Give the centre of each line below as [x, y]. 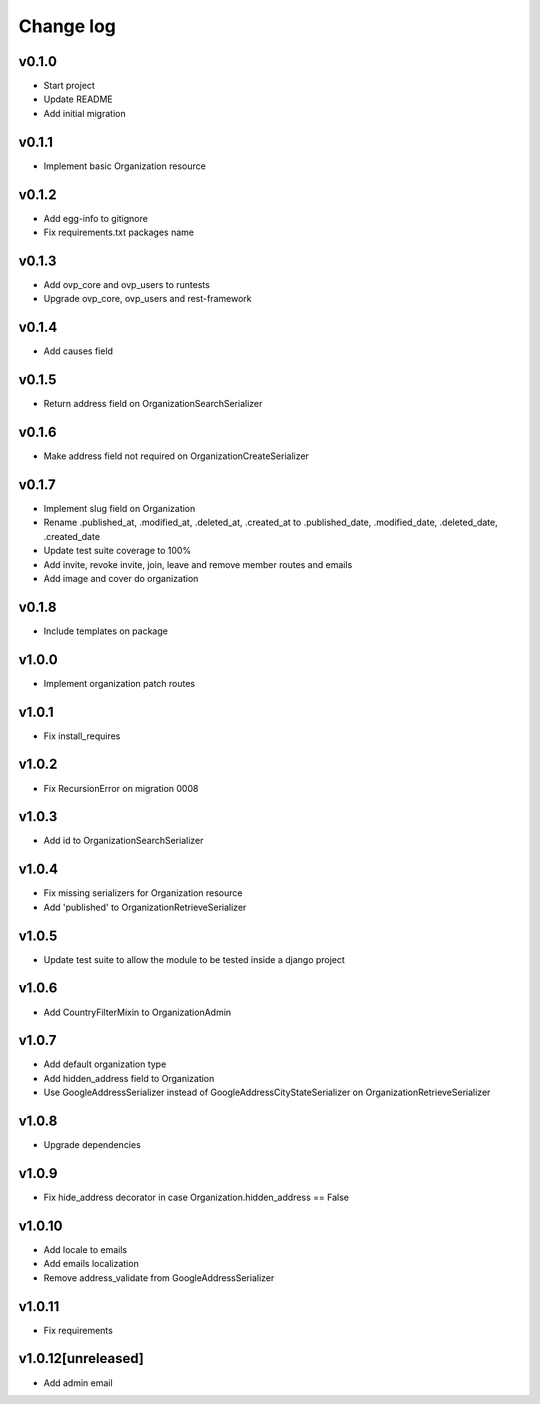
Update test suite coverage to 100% [117, 551]
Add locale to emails [85, 1249]
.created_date [71, 536]
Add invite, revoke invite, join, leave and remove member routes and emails [198, 564]
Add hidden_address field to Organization [129, 1078]
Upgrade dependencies [92, 1145]
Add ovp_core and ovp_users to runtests [126, 284]
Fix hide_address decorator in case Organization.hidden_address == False [196, 1197]
